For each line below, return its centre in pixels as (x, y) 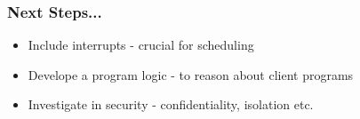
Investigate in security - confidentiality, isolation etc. (171, 104)
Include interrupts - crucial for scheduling (141, 45)
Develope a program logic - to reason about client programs (191, 74)
